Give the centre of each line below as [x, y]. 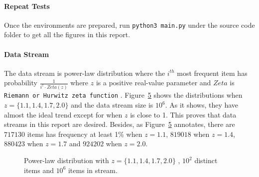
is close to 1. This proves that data [183, 114]
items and [39, 170]
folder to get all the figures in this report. [67, 34]
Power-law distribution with [66, 160]
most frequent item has [212, 73]
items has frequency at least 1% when [85, 134]
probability [21, 83]
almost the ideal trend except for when [63, 114]
